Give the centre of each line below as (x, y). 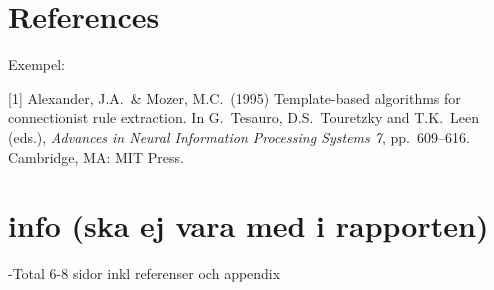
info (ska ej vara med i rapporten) (248, 225)
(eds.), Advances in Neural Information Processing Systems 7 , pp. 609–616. (239, 136)
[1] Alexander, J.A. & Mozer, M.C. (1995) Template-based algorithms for (234, 97)
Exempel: (36, 64)
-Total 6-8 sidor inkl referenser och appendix (144, 273)
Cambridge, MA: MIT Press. (96, 156)
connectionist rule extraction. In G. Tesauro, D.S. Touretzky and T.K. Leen (244, 117)
